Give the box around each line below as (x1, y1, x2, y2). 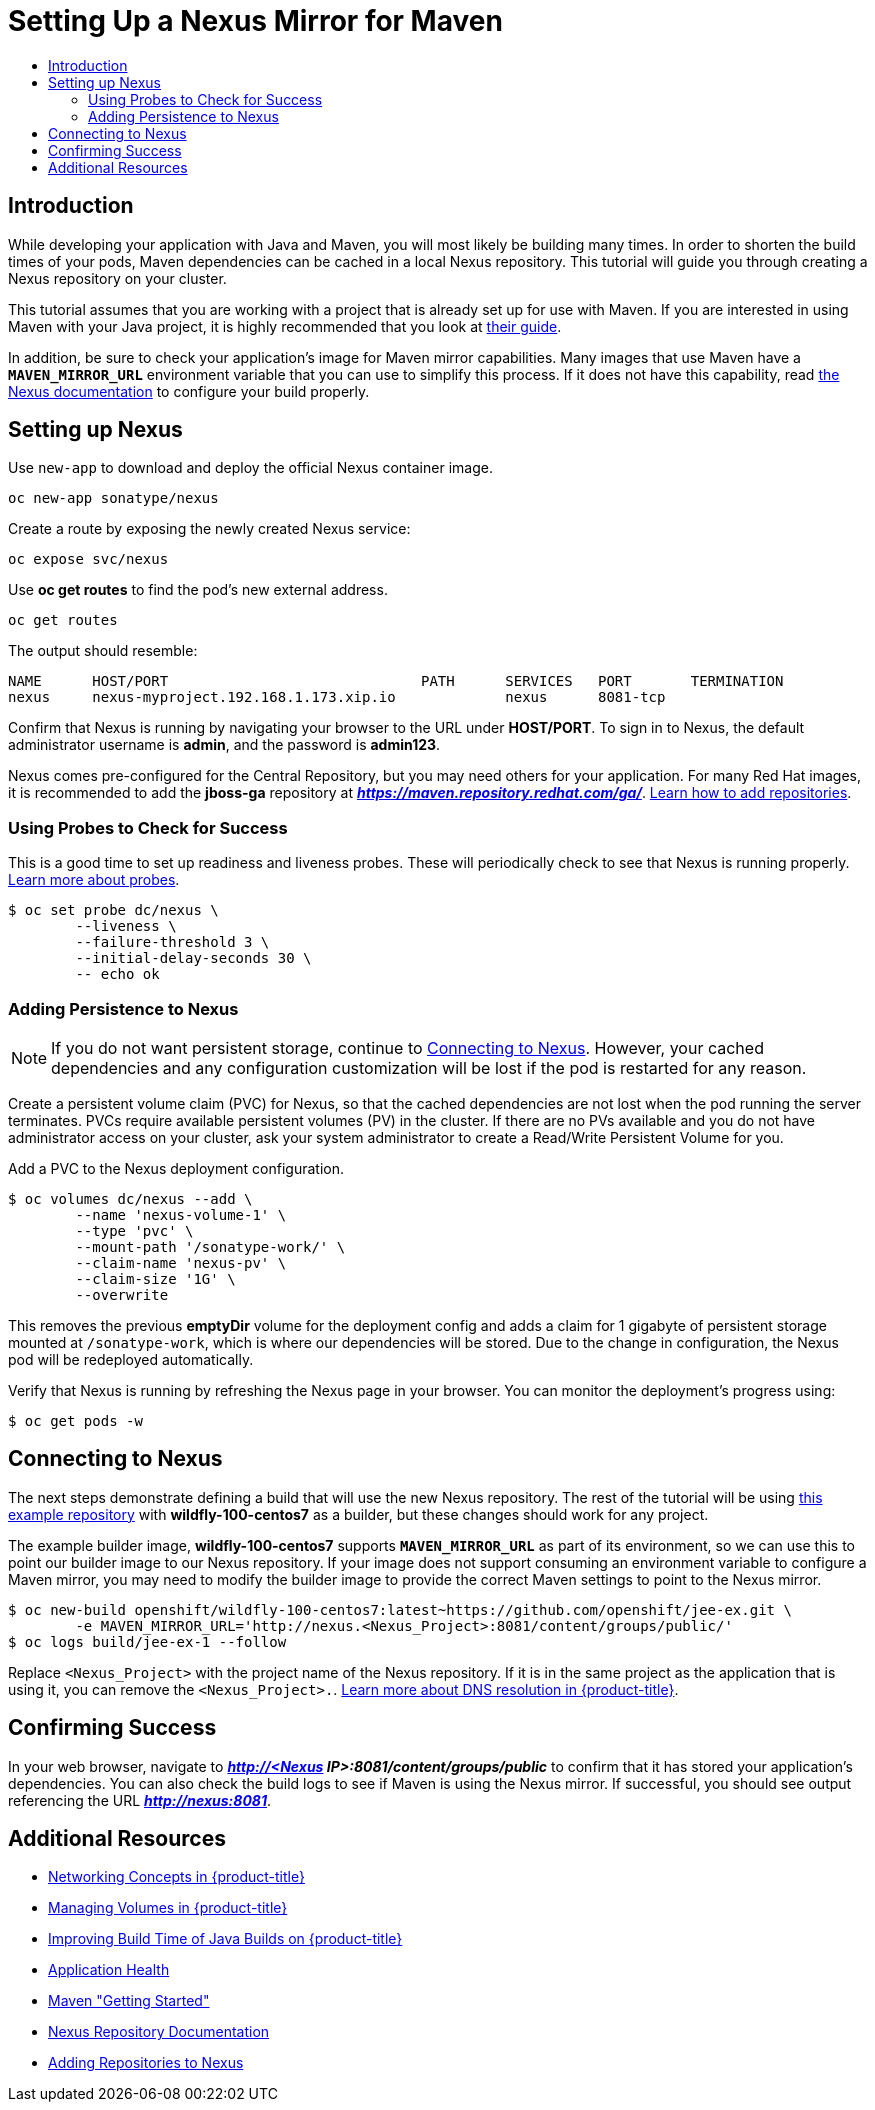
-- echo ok (75, 966, 160, 983)
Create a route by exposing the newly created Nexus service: (8, 520, 411, 538)
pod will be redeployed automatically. (8, 1350, 254, 1368)
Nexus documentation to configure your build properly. (8, 382, 370, 400)
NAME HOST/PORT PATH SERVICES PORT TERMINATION (8, 673, 784, 690)
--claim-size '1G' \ (75, 1270, 236, 1287)
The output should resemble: (8, 642, 198, 660)
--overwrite (75, 1286, 169, 1303)
